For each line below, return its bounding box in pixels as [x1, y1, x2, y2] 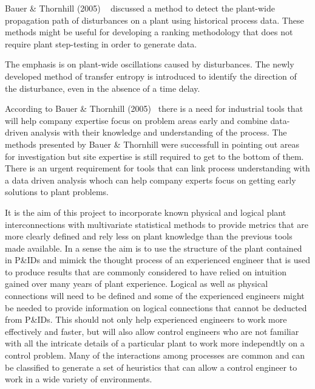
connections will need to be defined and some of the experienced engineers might [5, 289, 305, 302]
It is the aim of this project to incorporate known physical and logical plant [5, 205, 286, 218]
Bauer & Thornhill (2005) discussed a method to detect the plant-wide [5, 2, 276, 14]
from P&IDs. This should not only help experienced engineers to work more [5, 313, 287, 326]
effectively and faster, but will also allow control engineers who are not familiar [5, 325, 299, 337]
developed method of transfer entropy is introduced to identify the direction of [5, 69, 297, 82]
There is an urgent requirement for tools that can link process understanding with [5, 162, 310, 174]
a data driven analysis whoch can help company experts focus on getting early [5, 173, 296, 186]
